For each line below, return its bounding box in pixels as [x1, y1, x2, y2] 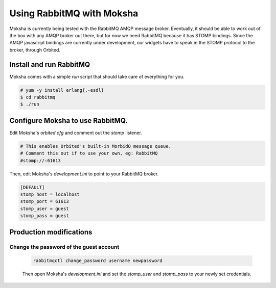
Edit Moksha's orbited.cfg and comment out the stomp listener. [9, 129, 143, 136]
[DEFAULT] [20, 184, 45, 190]
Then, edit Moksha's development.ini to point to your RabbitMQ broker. [9, 171, 159, 177]
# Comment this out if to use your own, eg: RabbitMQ [20, 150, 158, 156]
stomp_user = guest [20, 205, 69, 212]
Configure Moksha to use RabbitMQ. [9, 116, 128, 125]
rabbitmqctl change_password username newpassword [33, 258, 163, 264]
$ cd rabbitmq [20, 94, 56, 100]
